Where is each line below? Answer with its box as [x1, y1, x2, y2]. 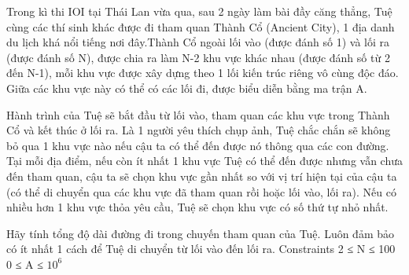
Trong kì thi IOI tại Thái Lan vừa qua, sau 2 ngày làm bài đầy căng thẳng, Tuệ [6, 3, 392, 19]
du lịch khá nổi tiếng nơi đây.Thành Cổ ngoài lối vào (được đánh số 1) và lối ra [6, 34, 390, 50]
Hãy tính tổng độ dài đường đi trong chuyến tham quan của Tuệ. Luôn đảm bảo [6, 225, 395, 241]
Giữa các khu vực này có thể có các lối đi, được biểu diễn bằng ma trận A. [6, 79, 367, 96]
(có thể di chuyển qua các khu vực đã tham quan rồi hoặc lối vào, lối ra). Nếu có [6, 183, 396, 200]
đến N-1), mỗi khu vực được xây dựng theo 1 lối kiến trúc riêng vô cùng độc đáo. [6, 64, 399, 81]
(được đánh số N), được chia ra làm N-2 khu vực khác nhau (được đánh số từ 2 [6, 49, 390, 65]
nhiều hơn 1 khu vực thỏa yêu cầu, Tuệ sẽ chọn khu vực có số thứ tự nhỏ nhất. [6, 199, 389, 215]
